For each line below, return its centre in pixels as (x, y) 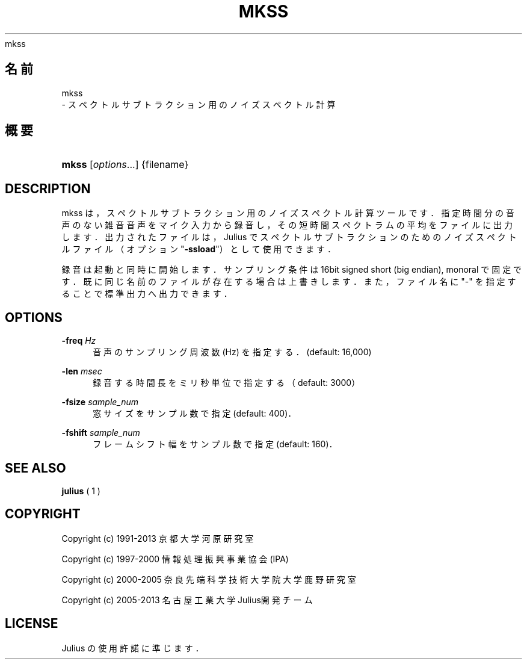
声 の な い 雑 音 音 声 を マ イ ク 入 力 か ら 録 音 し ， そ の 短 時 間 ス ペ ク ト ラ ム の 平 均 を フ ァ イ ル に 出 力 (287, 225)
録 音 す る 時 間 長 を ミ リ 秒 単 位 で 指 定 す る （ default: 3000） (227, 383)
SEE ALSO (35, 468)
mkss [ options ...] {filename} (125, 165)
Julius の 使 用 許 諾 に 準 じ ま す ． (133, 648)
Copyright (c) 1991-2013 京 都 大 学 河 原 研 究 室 (158, 538)
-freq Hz (79, 341)
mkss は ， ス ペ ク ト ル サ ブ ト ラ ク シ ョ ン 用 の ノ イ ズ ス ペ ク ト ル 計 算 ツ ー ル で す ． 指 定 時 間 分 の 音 (288, 213)
